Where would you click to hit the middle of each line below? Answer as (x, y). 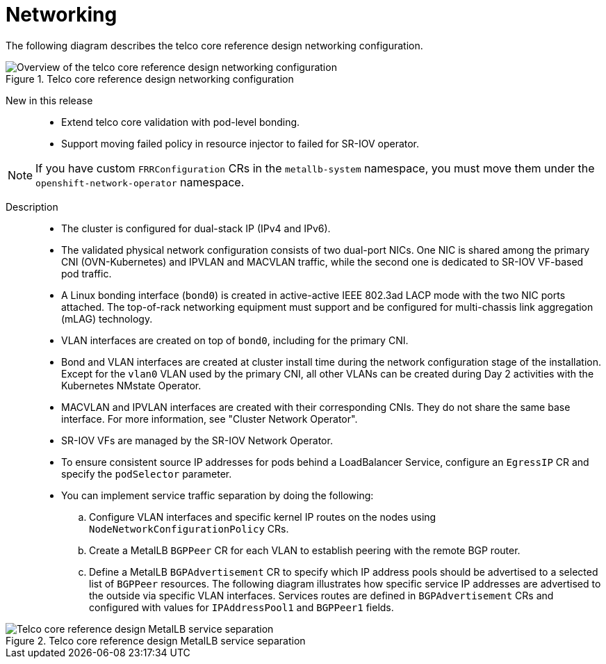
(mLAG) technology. (107, 318)
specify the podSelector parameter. (147, 473)
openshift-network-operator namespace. (140, 182)
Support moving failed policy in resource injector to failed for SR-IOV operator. (240, 143)
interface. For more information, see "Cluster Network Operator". (210, 419)
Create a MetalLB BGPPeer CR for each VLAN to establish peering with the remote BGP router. (305, 550)
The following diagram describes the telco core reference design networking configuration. (214, 45)
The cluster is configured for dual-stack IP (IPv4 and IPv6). (196, 228)
